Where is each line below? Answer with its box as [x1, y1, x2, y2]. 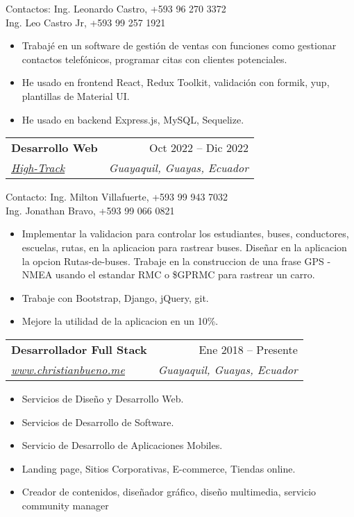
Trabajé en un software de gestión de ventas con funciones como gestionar [22, 38, 337, 53]
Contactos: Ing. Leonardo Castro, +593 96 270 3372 [6, 1, 226, 15]
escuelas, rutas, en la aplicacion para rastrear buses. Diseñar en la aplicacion [22, 239, 347, 254]
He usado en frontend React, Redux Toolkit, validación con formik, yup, [22, 75, 330, 90]
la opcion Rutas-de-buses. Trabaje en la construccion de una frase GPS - [22, 253, 331, 268]
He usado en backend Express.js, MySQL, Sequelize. [22, 112, 244, 126]
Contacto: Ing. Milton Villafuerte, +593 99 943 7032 [6, 189, 228, 204]
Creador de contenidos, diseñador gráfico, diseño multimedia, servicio [22, 484, 317, 499]
